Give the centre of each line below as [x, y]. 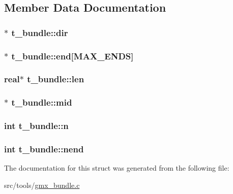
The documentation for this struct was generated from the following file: [117, 168]
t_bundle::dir [40, 32]
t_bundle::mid [42, 102]
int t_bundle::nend [44, 149]
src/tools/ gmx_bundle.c [42, 185]
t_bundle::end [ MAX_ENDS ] [72, 56]
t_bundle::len [56, 79]
